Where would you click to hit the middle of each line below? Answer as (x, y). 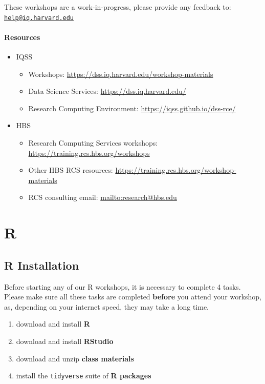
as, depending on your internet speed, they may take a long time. (107, 306)
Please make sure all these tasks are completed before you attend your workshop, (133, 297)
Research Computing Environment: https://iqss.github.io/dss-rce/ (132, 108)
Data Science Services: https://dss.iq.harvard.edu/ (107, 91)
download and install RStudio (65, 341)
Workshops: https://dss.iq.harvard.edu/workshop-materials (121, 74)
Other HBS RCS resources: (71, 170)
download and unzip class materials (75, 358)
